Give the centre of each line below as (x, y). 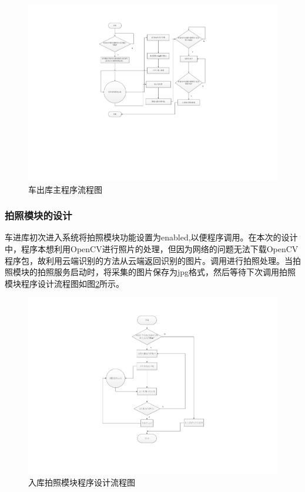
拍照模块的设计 (38, 215)
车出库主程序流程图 (65, 189)
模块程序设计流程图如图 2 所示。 (64, 283)
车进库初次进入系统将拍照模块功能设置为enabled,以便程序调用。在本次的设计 (151, 237)
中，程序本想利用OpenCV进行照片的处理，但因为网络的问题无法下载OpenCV (152, 249)
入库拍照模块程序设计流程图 (82, 482)
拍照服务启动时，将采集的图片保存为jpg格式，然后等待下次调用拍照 (167, 272)
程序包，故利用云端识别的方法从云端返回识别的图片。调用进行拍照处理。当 (149, 260)
